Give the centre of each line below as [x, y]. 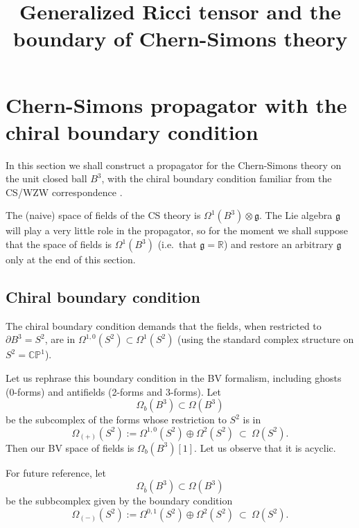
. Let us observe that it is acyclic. [265, 447]
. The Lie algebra [296, 215]
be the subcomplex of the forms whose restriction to [116, 420]
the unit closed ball [46, 178]
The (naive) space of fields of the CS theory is [103, 215]
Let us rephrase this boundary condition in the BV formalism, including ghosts [174, 378]
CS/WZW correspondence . [64, 192]
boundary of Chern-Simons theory [180, 38]
